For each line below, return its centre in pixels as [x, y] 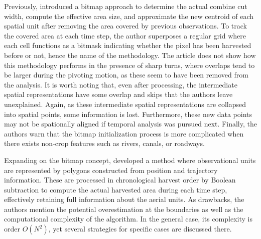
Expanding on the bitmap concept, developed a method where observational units [130, 160]
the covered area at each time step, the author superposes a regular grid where [125, 35]
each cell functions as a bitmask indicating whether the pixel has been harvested [128, 45]
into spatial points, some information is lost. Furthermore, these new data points [128, 114]
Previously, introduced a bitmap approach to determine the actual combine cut [126, 6]
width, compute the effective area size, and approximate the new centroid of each [129, 16]
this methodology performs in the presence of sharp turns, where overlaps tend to [129, 65]
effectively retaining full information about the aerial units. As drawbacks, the [124, 199]
